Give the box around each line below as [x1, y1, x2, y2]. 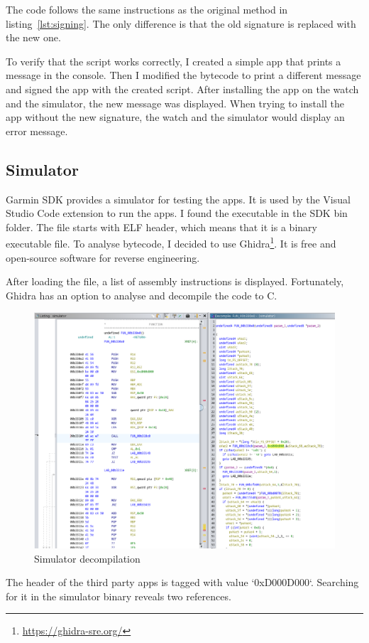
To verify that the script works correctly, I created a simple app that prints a [6, 53, 341, 68]
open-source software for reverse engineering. [6, 250, 200, 265]
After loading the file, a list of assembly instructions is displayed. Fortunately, [6, 274, 344, 289]
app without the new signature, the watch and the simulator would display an [6, 110, 345, 124]
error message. [6, 123, 68, 138]
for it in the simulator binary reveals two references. [6, 588, 231, 603]
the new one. [6, 30, 61, 45]
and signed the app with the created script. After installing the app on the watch [6, 81, 359, 96]
